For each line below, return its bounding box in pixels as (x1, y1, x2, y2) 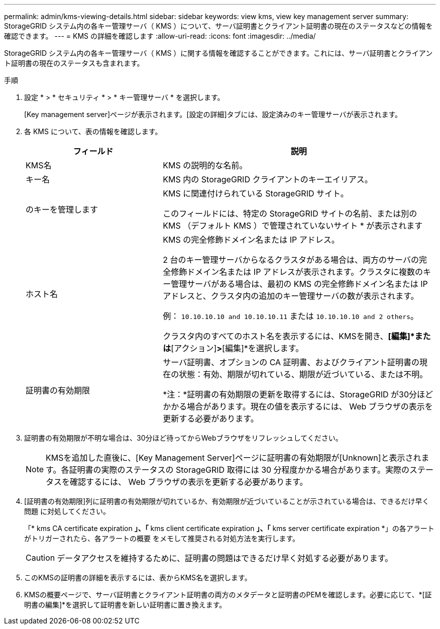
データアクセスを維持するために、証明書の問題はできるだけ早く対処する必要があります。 (57, 553, 393, 563)
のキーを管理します (26, 204, 98, 215)
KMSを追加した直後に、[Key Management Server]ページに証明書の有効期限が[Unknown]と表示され (46, 453, 421, 463)
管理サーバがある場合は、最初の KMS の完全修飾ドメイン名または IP (171, 279, 428, 289)
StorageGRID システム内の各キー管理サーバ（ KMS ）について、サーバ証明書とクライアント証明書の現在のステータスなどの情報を (4, 22, 433, 30)
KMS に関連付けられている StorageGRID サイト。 (163, 188, 349, 198)
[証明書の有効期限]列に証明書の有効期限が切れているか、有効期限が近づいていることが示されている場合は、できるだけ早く (24, 497, 429, 505)
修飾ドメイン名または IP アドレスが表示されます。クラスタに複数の (171, 267, 423, 277)
